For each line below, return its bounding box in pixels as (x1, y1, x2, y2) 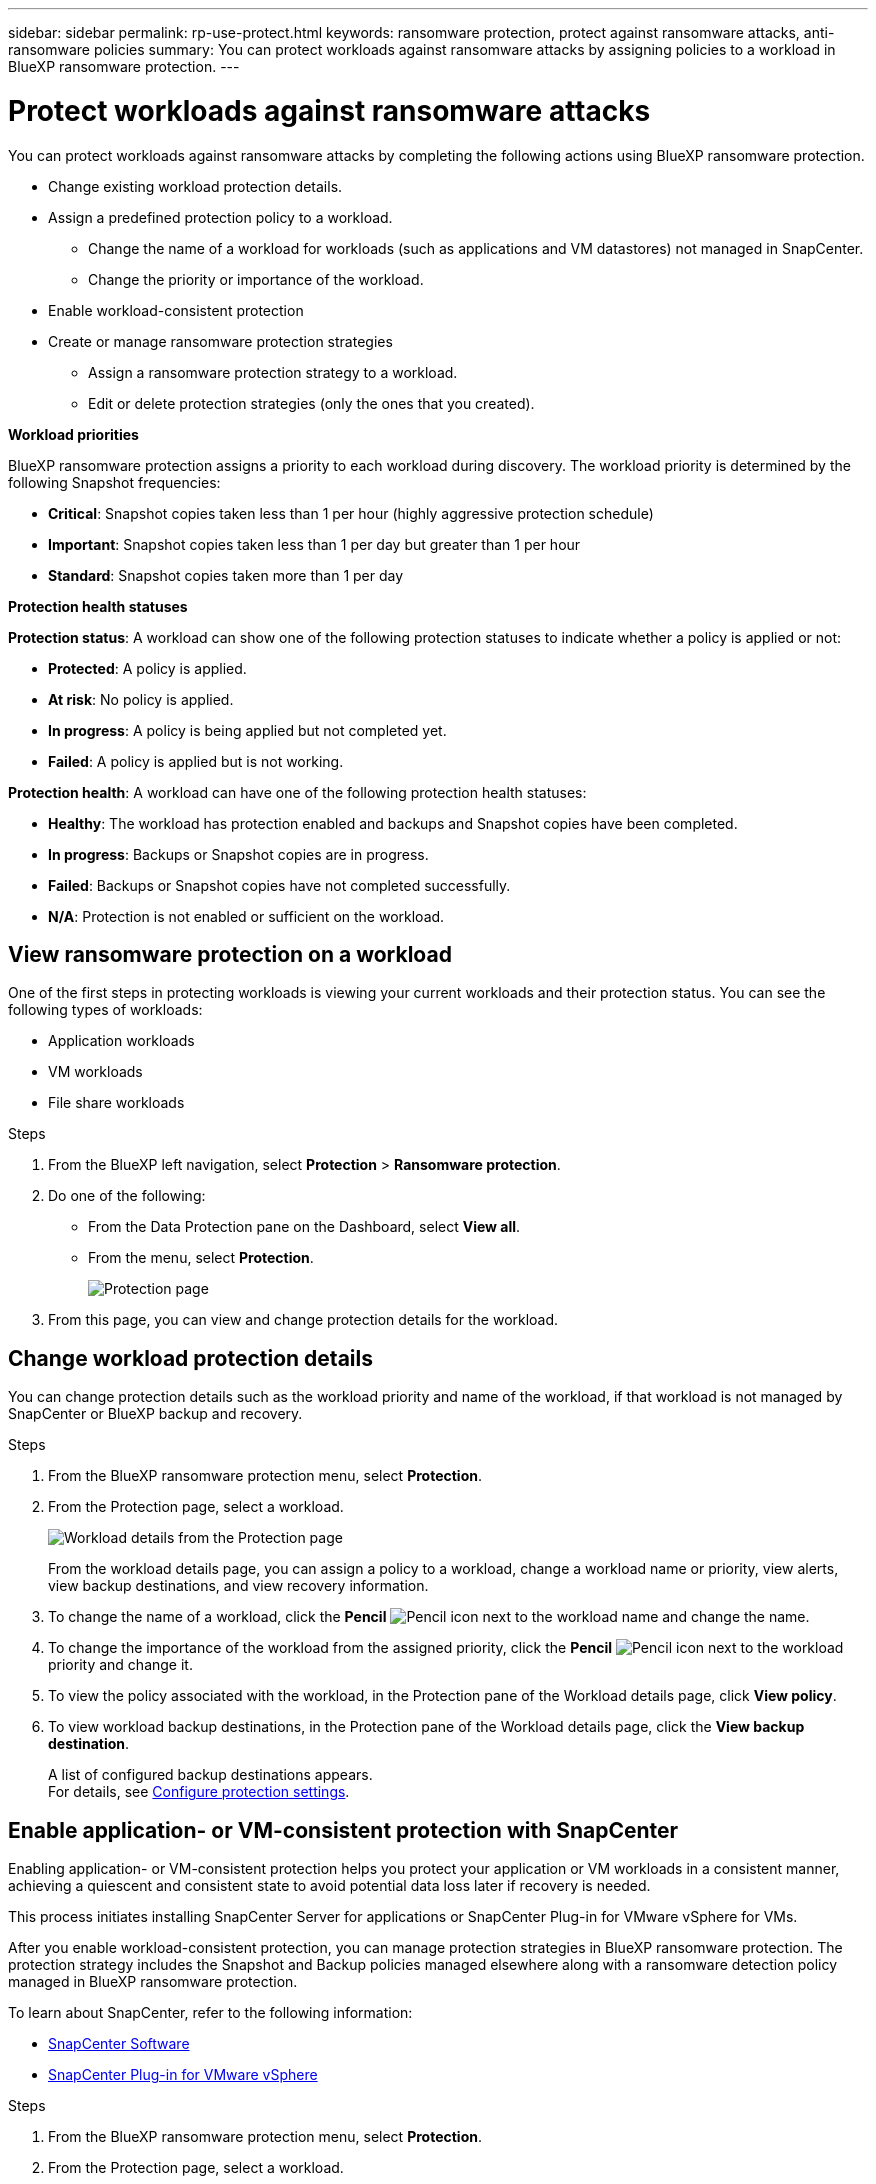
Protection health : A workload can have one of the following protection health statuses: (8, 783, 587, 801)
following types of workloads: (8, 1001, 203, 1019)
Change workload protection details (8, 1345, 373, 1371)
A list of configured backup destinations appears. (48, 1766, 373, 1784)
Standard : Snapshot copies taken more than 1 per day (48, 566, 404, 584)
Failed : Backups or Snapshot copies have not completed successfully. (48, 876, 511, 894)
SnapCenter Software (48, 2035, 190, 2053)
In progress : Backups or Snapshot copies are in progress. (48, 845, 429, 863)
